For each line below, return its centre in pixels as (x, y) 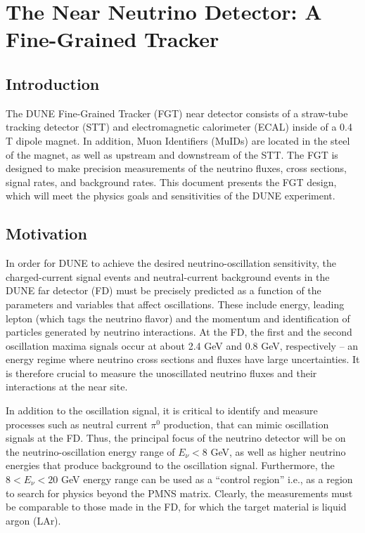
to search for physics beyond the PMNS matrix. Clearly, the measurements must (179, 493)
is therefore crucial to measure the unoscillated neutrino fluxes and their (161, 373)
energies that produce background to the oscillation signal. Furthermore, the (170, 465)
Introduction (53, 83)
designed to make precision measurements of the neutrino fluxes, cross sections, (176, 168)
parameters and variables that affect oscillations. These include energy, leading (175, 304)
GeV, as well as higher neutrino (278, 451)
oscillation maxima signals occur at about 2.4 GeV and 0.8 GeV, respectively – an (182, 345)
